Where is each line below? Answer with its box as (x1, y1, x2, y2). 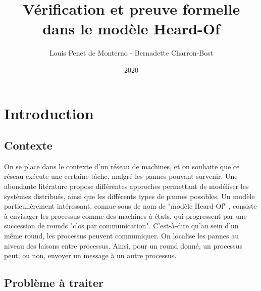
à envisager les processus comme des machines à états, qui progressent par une (4, 210, 247, 221)
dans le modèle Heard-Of (42, 18, 220, 39)
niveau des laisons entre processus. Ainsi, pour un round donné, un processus (4, 240, 242, 251)
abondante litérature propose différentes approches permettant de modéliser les (4, 181, 249, 191)
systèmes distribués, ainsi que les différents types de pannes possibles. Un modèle (4, 190, 255, 201)
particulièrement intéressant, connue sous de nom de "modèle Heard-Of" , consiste (4, 201, 257, 211)
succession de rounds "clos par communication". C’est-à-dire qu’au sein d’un (4, 220, 239, 231)
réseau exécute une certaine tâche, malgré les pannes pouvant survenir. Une (4, 171, 238, 181)
